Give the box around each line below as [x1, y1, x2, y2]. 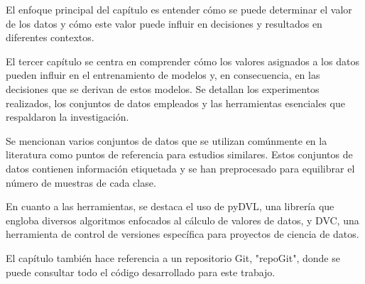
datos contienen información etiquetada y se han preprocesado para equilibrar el [6, 160, 355, 175]
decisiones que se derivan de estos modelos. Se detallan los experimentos [6, 81, 320, 96]
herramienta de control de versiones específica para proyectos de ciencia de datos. [6, 226, 359, 241]
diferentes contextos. [6, 30, 94, 45]
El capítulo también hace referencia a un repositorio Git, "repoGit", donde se [6, 250, 340, 265]
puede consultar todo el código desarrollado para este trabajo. [6, 264, 276, 279]
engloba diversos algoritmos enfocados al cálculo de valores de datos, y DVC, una [6, 212, 359, 227]
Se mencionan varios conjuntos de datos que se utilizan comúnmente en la [6, 133, 327, 148]
